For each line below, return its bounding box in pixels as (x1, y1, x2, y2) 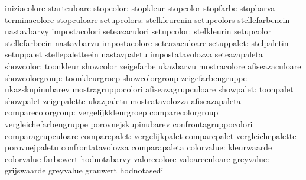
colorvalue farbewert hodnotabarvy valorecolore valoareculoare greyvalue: (5, 152, 269, 165)
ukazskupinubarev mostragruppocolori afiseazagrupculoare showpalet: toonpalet (5, 83, 294, 95)
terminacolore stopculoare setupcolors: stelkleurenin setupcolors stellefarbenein (5, 13, 290, 25)
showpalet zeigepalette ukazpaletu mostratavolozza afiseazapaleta (5, 94, 241, 107)
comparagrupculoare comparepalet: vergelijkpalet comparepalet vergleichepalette (5, 129, 297, 142)
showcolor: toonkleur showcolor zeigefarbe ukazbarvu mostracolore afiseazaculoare (5, 59, 301, 72)
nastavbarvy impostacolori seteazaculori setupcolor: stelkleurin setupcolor (5, 25, 272, 37)
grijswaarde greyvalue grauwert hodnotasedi (5, 164, 164, 176)
